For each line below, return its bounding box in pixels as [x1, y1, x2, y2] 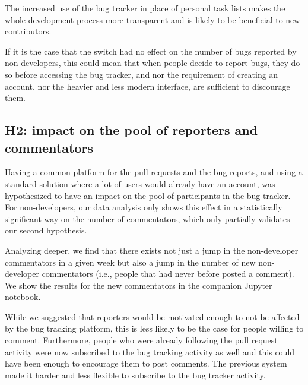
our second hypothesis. [5, 224, 87, 236]
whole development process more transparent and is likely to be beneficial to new [5, 13, 300, 26]
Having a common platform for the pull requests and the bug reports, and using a [5, 166, 303, 178]
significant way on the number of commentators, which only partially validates [5, 212, 290, 225]
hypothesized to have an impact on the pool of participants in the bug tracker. [5, 189, 291, 201]
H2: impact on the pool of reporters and [5, 121, 258, 139]
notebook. [5, 291, 41, 303]
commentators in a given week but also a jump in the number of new [5, 255, 256, 268]
